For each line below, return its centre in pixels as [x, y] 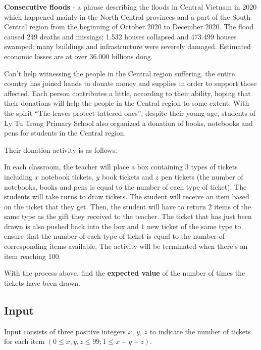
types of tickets [214, 167]
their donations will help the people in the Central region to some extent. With [127, 103]
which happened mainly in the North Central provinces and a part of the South [127, 16]
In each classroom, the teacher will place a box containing [94, 167]
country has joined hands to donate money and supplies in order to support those [130, 83]
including [18, 176]
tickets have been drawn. [42, 282]
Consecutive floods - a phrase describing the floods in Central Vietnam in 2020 [130, 7]
